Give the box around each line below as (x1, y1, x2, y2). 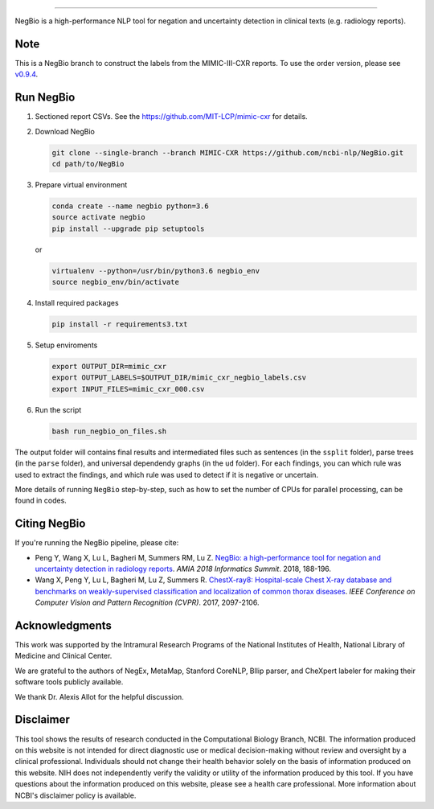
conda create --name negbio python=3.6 (51, 201, 209, 211)
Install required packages (35, 298, 120, 308)
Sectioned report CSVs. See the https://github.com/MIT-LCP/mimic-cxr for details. (35, 112, 309, 121)
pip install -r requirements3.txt (51, 320, 188, 329)
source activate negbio (51, 213, 146, 222)
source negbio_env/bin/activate (51, 277, 180, 287)
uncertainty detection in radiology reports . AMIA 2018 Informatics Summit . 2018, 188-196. (35, 564, 332, 573)
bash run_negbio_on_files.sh (51, 426, 167, 436)
